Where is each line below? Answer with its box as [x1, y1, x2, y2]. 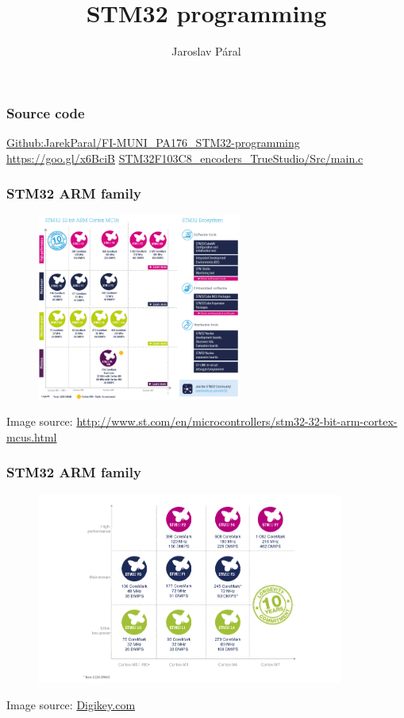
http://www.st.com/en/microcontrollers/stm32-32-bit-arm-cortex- [76, 413, 398, 430]
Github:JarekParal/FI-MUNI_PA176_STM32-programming [6, 134, 300, 151]
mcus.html [6, 428, 57, 445]
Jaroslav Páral [171, 43, 241, 60]
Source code [6, 102, 85, 122]
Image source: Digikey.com [6, 697, 136, 713]
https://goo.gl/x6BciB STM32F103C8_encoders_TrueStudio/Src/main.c [6, 149, 364, 166]
